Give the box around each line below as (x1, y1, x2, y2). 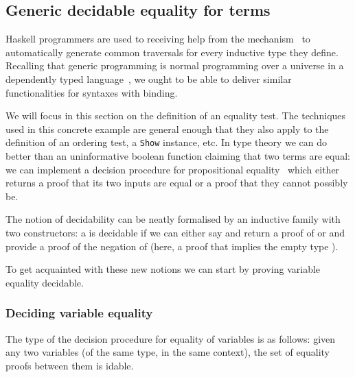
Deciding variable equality (5, 304, 153, 321)
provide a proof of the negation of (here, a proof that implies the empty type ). (5, 239, 339, 253)
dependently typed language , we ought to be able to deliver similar (5, 71, 292, 86)
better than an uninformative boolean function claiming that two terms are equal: (5, 149, 350, 163)
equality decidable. (5, 275, 84, 289)
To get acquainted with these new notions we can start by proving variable (5, 262, 321, 276)
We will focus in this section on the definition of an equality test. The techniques (5, 108, 346, 123)
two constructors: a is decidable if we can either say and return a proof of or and (5, 225, 345, 239)
